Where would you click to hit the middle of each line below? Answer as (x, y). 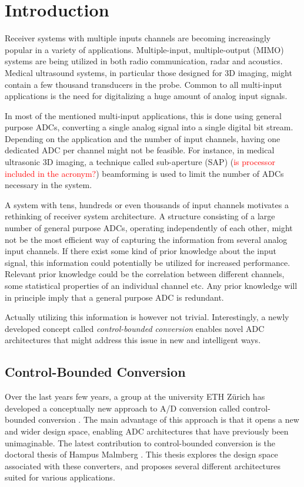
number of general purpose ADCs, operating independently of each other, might (149, 228)
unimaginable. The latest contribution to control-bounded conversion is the (140, 442)
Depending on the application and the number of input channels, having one (143, 138)
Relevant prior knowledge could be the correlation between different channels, (145, 274)
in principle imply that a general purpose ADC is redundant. (114, 297)
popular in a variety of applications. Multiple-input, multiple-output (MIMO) (144, 49)
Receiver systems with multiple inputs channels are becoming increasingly (138, 38)
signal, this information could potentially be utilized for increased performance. (148, 262)
